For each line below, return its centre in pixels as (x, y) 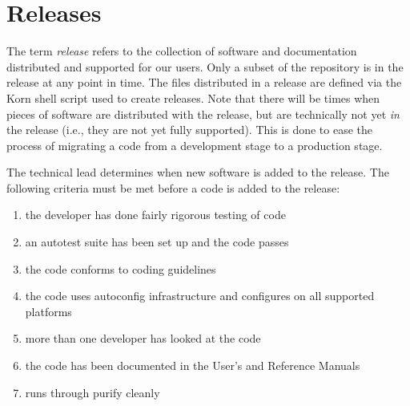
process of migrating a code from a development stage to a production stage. (195, 145)
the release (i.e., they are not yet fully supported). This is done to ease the (190, 130)
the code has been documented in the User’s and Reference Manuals (193, 365)
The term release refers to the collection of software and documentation (182, 51)
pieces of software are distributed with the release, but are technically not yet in (203, 114)
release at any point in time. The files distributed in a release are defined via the (204, 82)
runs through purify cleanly (92, 392)
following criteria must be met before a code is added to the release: (173, 187)
